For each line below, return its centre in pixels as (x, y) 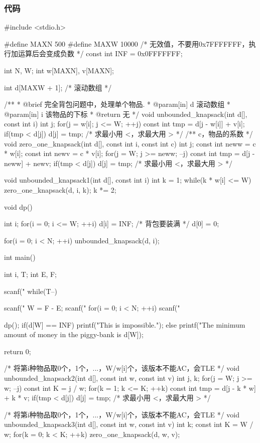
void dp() (18, 206)
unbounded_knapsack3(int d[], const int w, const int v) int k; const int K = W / (129, 424)
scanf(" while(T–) (31, 291)
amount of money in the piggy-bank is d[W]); (74, 334)
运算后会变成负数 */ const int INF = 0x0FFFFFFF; (100, 53)
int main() (20, 257)
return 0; (18, 351)
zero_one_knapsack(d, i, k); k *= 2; (60, 189)
